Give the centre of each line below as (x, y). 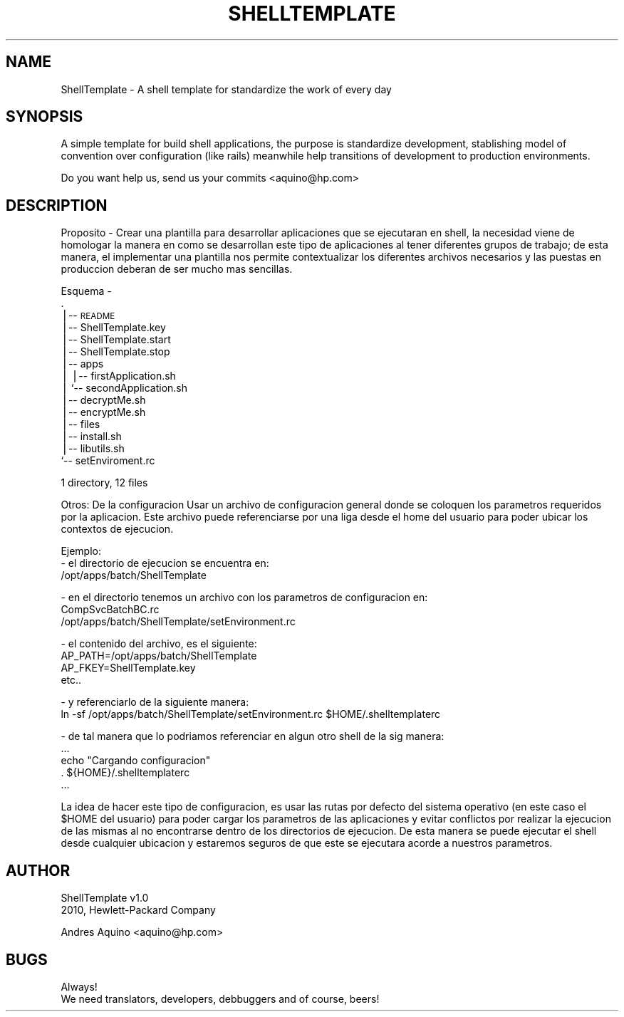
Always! (79, 986)
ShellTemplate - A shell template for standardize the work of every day (226, 89)
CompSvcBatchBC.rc (110, 610)
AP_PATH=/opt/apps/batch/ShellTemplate (159, 656)
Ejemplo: (81, 551)
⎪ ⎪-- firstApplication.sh (118, 376)
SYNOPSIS (45, 117)
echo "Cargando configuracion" (136, 761)
